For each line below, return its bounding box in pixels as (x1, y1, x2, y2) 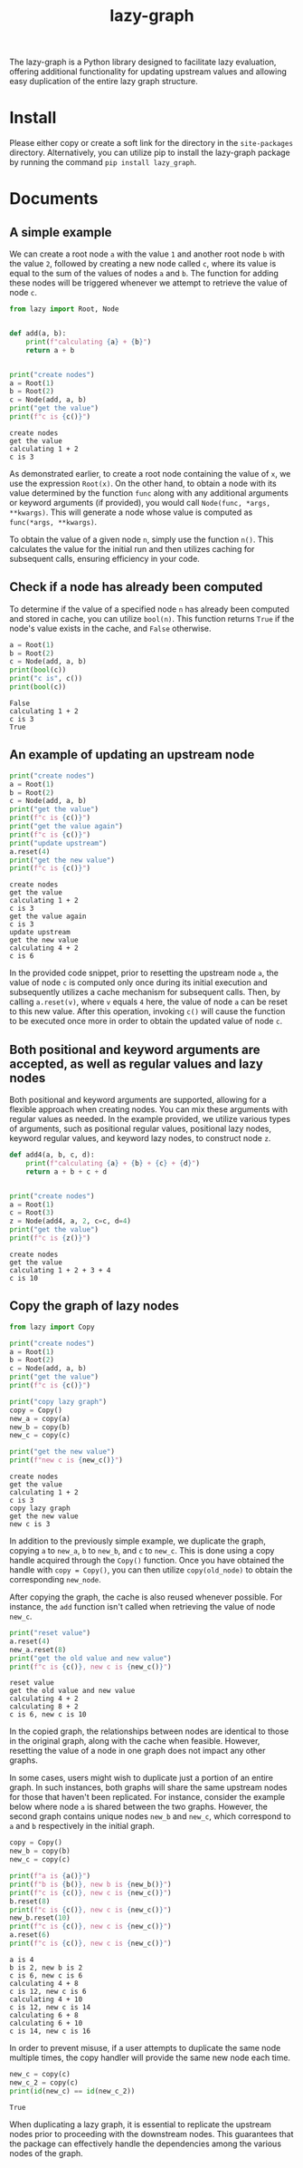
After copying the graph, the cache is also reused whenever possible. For (9, 1592, 283, 1602)
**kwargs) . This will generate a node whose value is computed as (9, 507, 253, 518)
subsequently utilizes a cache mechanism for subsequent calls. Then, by (9, 987, 280, 998)
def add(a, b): (9, 329, 67, 338)
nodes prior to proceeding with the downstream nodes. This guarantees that (9, 2128, 294, 2139)
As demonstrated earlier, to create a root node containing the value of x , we (9, 468, 291, 479)
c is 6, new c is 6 (9, 1970, 83, 1980)
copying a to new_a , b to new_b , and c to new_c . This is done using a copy (9, 1545, 275, 1555)
